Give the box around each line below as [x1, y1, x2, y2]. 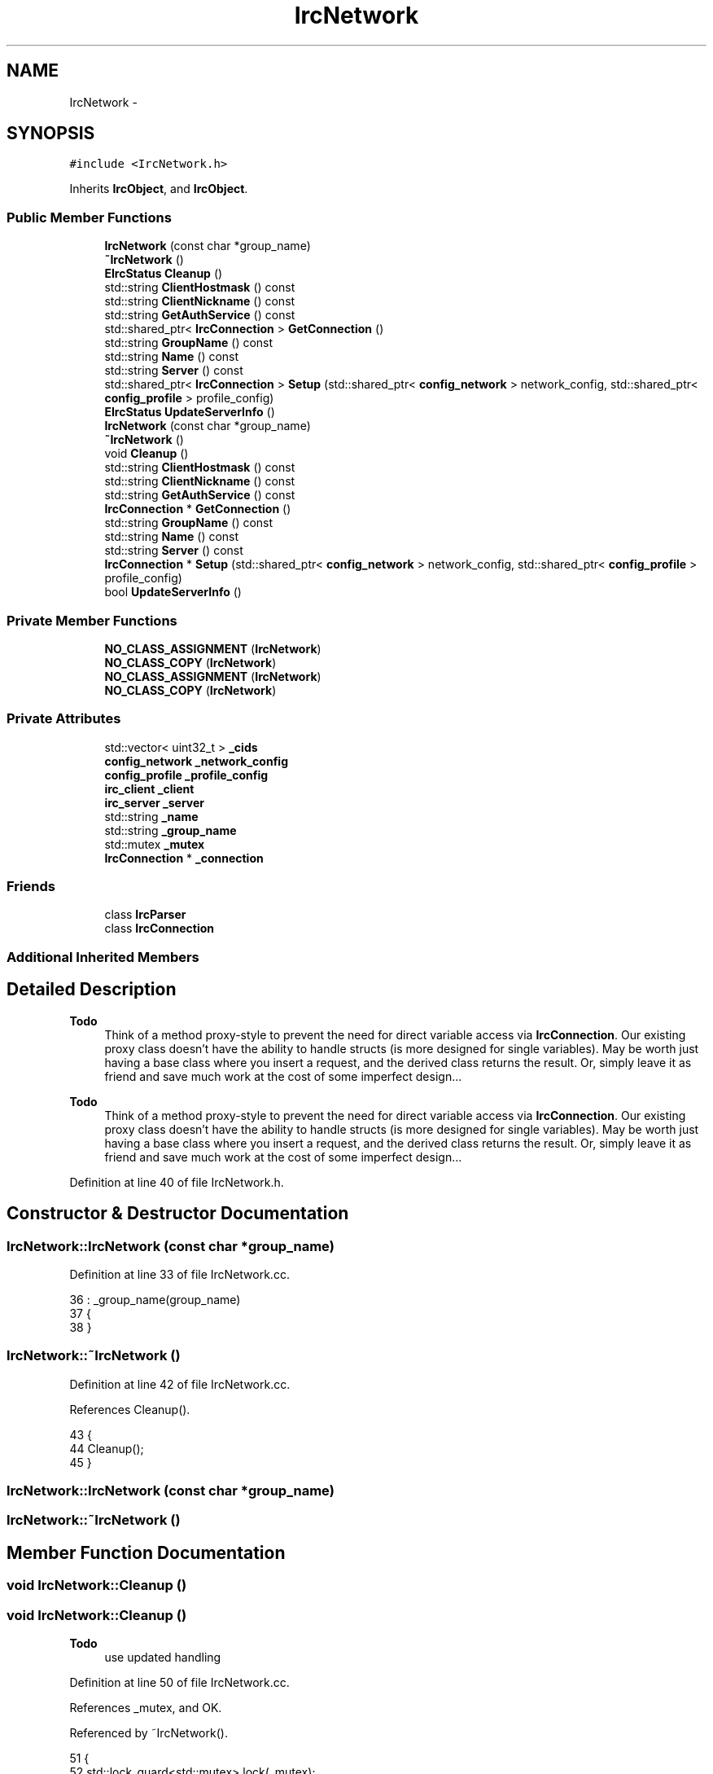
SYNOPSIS [7, 123, 95, 144]
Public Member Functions [7, 209, 172, 226]
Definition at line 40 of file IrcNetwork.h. [69, 1175, 284, 1189]
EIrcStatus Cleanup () [104, 266, 223, 281]
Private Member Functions [7, 612, 177, 629]
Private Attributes [7, 710, 121, 727]
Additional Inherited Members [7, 948, 199, 965]
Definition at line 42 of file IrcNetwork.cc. [69, 1377, 291, 1391]
